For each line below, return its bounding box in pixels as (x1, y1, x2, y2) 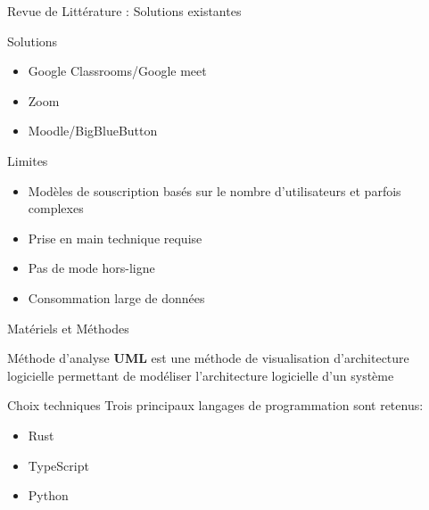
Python (28, 486, 69, 505)
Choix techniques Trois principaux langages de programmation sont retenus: (7, 396, 424, 415)
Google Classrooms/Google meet (28, 62, 207, 80)
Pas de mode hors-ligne (28, 259, 155, 277)
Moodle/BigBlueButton (28, 121, 158, 140)
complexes (28, 199, 84, 218)
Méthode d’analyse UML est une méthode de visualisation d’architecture (7, 349, 409, 367)
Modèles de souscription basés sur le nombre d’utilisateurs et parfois (28, 181, 401, 200)
